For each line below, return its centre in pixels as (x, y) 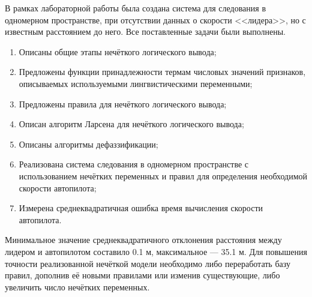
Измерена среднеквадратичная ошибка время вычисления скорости (141, 208)
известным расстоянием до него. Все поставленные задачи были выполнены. (145, 31)
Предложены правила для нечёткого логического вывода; (123, 103)
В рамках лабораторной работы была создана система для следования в (136, 8)
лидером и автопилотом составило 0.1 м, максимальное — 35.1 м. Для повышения (156, 251)
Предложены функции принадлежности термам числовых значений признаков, (162, 72)
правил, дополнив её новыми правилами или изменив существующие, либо (142, 275)
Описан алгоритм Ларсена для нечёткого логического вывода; (131, 124)
